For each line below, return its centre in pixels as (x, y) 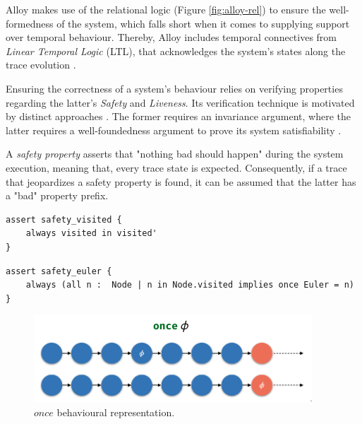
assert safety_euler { (59, 271)
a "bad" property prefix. (57, 195)
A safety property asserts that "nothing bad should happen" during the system (175, 154)
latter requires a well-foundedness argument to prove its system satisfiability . (174, 130)
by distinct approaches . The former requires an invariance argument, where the (178, 116)
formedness (30, 23)
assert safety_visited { (64, 219)
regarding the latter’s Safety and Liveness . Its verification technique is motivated (180, 102)
